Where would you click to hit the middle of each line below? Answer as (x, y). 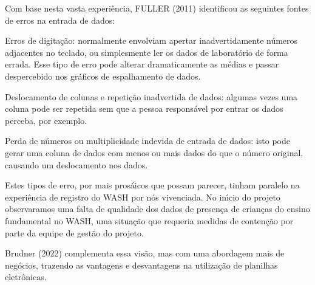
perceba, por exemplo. (46, 120)
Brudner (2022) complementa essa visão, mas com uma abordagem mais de (145, 253)
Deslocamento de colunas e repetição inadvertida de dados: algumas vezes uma (151, 96)
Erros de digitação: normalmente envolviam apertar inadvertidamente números (151, 40)
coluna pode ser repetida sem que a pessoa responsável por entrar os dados (144, 108)
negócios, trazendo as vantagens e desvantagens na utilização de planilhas (141, 265)
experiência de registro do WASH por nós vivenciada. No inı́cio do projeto (143, 197)
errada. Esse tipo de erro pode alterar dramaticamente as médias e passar (142, 64)
